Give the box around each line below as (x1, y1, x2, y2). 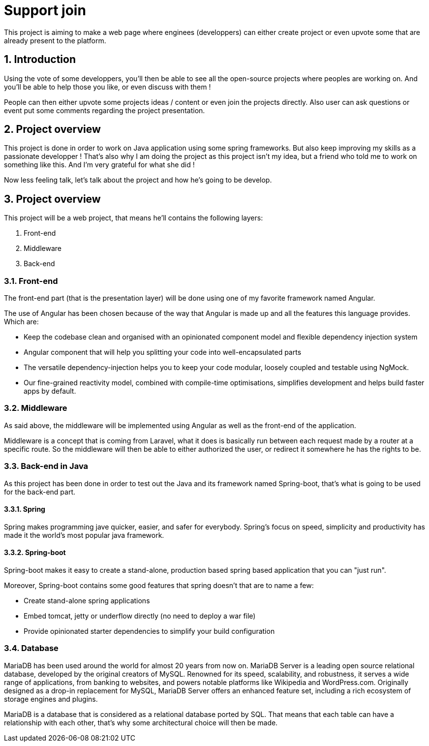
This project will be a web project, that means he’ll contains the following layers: (4, 214, 263, 222)
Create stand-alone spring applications (24, 596, 150, 605)
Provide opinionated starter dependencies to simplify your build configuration (24, 626, 275, 635)
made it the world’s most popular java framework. (4, 530, 164, 539)
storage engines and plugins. (4, 694, 98, 703)
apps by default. (24, 387, 76, 396)
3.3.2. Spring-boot (4, 548, 66, 557)
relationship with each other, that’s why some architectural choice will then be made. (4, 718, 278, 727)
